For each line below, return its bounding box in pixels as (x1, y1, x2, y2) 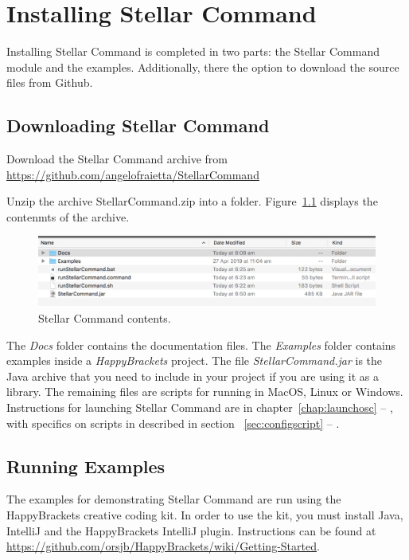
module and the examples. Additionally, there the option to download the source (6, 58, 399, 75)
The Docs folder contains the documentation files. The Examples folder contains (6, 336, 396, 353)
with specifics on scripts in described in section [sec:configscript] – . (6, 414, 340, 431)
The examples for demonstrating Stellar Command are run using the (6, 491, 341, 507)
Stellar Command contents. (38, 310, 171, 327)
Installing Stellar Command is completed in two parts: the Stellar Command (6, 43, 380, 60)
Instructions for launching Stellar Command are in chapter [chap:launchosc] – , (6, 399, 393, 416)
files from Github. (6, 74, 93, 91)
